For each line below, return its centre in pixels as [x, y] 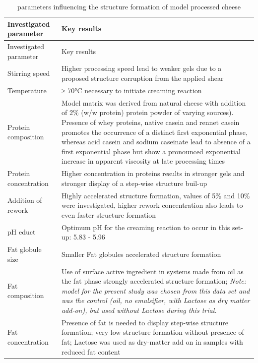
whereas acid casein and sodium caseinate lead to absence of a [156, 142]
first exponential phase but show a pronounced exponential [151, 151]
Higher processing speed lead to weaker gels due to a [141, 68]
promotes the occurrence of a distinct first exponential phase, [154, 132]
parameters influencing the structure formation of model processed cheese [129, 6]
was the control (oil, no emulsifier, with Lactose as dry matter [156, 300]
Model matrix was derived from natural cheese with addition [154, 102]
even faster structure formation [109, 214]
